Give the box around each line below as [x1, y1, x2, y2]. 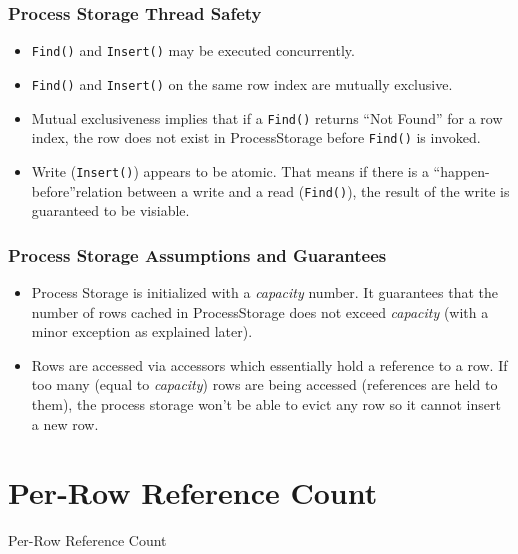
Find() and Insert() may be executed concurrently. [31, 40, 355, 61]
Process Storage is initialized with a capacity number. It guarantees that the [31, 281, 499, 302]
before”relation [31, 180, 123, 201]
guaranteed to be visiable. [31, 200, 190, 221]
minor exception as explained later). [31, 321, 253, 342]
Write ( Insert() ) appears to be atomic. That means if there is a [31, 160, 429, 181]
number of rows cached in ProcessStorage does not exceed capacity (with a [31, 301, 489, 322]
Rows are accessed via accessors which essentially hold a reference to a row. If [31, 354, 508, 375]
